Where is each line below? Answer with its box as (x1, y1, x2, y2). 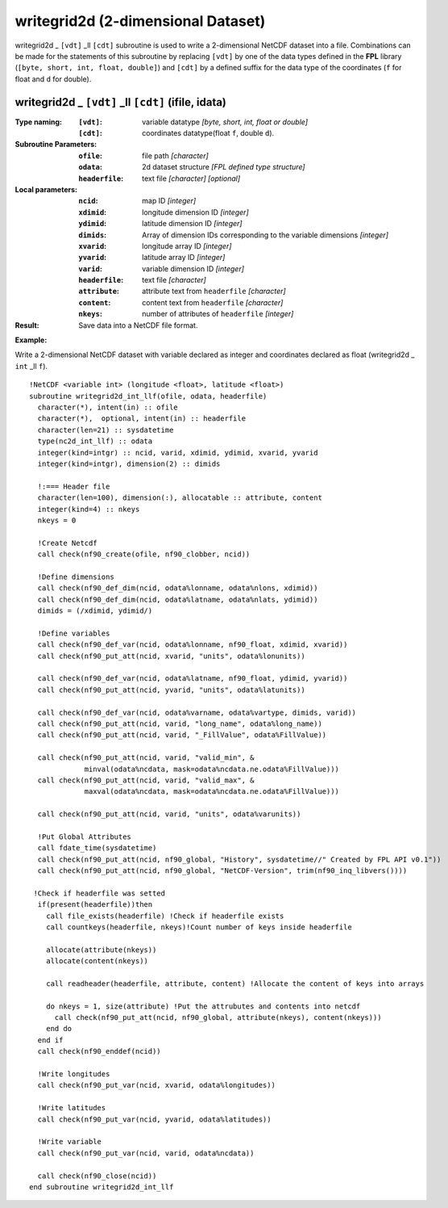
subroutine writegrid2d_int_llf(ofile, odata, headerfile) (29, 392, 268, 401)
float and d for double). (15, 73, 92, 84)
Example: (15, 335, 48, 345)
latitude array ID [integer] (142, 253, 226, 262)
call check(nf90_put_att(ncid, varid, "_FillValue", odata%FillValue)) (37, 731, 327, 740)
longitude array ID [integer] (142, 241, 232, 250)
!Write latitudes (37, 1103, 106, 1113)
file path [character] (142, 150, 209, 161)
